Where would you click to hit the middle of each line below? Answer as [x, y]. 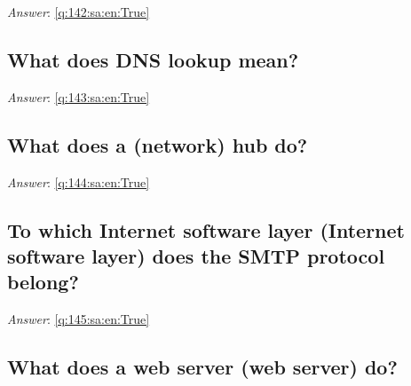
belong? [43, 282]
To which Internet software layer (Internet [206, 229]
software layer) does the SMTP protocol [196, 255]
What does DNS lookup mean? [153, 59]
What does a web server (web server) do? [202, 367]
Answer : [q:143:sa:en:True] [79, 96]
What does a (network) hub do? [158, 144]
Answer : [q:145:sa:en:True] [79, 319]
